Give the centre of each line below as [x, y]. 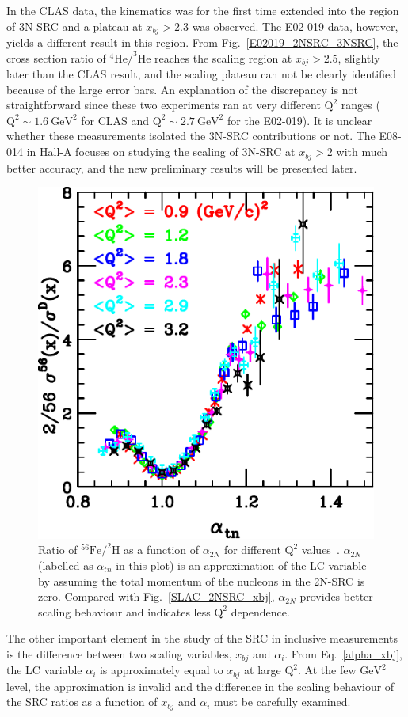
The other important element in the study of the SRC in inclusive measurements [202, 638]
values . [320, 550]
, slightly [359, 57]
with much [362, 152]
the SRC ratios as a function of [82, 702]
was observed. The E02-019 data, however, [295, 26]
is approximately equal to [161, 670]
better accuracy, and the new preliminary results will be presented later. [182, 167]
